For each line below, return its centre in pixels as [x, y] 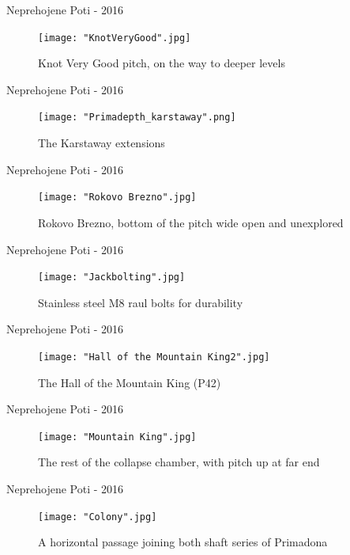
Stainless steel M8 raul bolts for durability [141, 302]
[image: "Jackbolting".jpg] [112, 277]
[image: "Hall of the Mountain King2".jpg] [154, 357]
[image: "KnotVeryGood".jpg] [115, 38]
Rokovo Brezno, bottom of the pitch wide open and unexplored [191, 222]
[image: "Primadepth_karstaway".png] [137, 118]
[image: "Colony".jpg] [98, 517]
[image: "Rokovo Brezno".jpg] [117, 198]
